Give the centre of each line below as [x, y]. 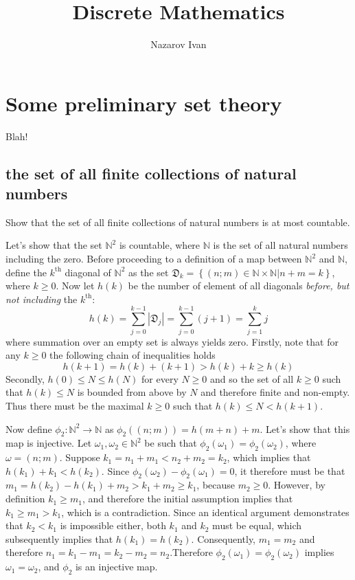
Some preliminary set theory [144, 103]
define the [26, 272]
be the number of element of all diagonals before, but [239, 286]
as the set [148, 272]
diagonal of [88, 272]
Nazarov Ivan [179, 44]
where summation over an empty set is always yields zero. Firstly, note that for [172, 341]
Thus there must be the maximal [75, 405]
